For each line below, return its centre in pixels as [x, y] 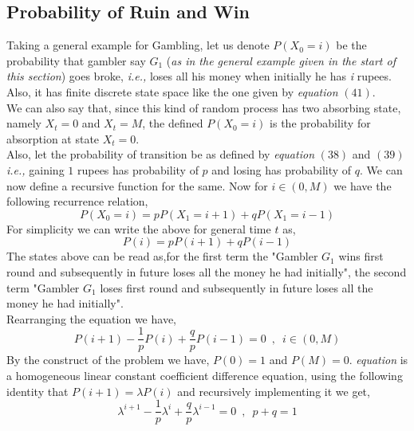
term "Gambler [43, 287]
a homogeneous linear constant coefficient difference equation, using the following [205, 375]
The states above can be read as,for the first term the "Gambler [162, 256]
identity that [37, 391]
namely [24, 123]
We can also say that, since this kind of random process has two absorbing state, [204, 107]
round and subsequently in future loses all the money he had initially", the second [207, 271]
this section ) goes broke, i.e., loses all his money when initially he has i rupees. [199, 76]
